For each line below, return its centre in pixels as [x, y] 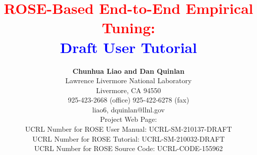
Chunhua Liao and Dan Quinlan [128, 71]
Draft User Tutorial [128, 47]
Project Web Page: [128, 119]
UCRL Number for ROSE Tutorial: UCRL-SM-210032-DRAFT [128, 138]
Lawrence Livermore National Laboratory [128, 80]
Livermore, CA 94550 [128, 90]
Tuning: [128, 27]
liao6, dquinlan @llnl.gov [128, 109]
